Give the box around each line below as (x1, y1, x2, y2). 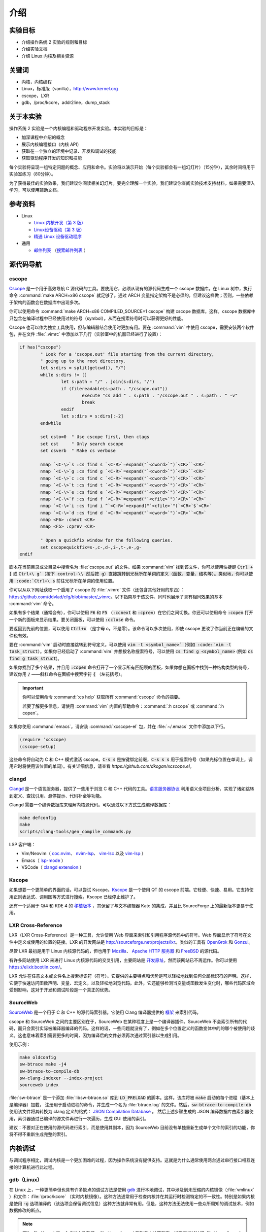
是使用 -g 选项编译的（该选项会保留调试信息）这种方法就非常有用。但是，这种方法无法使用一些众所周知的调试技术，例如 (9, 1200, 254, 1206)
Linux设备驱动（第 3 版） (33, 227, 85, 233)
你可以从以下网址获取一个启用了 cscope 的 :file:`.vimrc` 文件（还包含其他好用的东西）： (9, 587, 185, 593)
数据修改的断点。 (9, 1207, 44, 1213)
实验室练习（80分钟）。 (9, 171, 56, 177)
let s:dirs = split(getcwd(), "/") (40, 365, 127, 371)
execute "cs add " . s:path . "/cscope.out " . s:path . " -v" (81, 393, 238, 399)
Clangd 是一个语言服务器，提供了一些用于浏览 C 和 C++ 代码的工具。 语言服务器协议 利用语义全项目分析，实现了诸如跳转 (9, 786, 255, 792)
